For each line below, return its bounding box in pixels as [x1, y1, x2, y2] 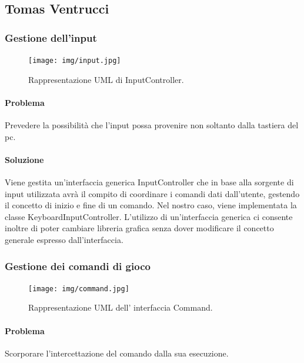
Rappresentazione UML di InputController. [28, 73, 184, 85]
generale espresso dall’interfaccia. [5, 234, 123, 245]
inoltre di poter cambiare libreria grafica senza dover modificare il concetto [5, 222, 274, 234]
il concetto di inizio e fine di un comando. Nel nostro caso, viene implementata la [5, 199, 297, 211]
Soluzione [5, 153, 44, 165]
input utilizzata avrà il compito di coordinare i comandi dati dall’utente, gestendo [5, 187, 300, 199]
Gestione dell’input [5, 30, 97, 45]
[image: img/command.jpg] [28, 284, 129, 293]
